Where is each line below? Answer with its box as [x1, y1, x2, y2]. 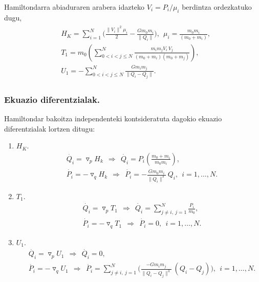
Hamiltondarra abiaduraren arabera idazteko [4, 2, 145, 12]
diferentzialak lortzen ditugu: [4, 123, 95, 134]
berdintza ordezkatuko [182, 2, 252, 12]
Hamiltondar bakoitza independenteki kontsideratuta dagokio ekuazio [4, 113, 222, 124]
